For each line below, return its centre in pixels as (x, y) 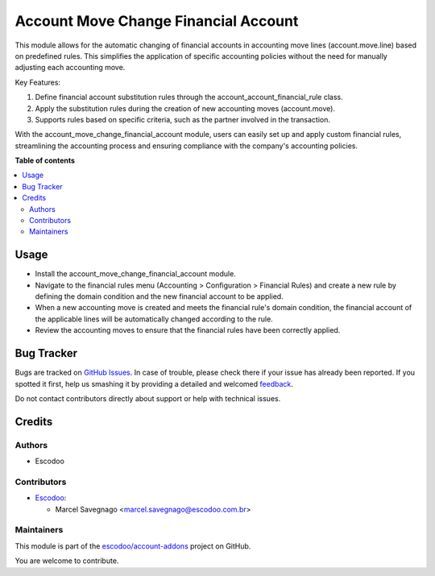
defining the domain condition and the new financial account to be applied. (159, 296)
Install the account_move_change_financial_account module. (136, 274)
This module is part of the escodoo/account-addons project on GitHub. (133, 546)
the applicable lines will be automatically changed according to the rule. (154, 319)
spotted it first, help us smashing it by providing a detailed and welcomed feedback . (154, 383)
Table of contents (45, 160)
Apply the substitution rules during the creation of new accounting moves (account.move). (185, 108)
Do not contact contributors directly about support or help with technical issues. (148, 398)
